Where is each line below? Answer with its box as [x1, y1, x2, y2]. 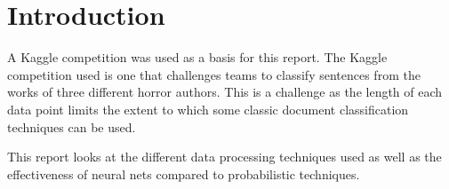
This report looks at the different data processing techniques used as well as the [7, 147, 442, 166]
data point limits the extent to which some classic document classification [7, 99, 409, 118]
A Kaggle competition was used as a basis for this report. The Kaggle [7, 48, 388, 67]
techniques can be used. [7, 117, 136, 136]
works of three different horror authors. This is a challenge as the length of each [7, 83, 443, 101]
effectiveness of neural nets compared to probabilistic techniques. [7, 164, 360, 183]
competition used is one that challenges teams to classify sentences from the [7, 65, 421, 83]
